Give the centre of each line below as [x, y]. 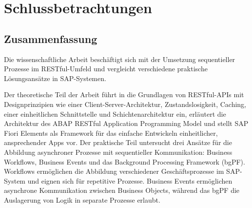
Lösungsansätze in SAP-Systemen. [55, 78]
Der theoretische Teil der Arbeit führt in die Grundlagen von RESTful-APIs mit [124, 94]
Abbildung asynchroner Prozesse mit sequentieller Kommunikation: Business [118, 152]
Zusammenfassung [51, 38]
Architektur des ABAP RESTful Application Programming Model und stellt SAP [126, 123]
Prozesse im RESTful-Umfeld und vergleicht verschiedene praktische [106, 69]
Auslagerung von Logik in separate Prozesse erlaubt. [82, 199]
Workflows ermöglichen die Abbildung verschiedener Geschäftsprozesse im [114, 171]
